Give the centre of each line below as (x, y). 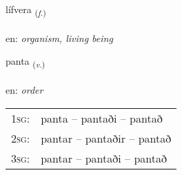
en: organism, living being (59, 38)
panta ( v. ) (26, 62)
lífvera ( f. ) (26, 10)
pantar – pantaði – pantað (104, 158)
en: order (24, 90)
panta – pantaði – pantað (102, 118)
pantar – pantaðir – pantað (106, 138)
